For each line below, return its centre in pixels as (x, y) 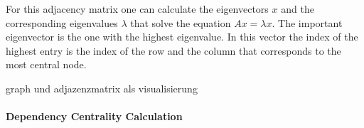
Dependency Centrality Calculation (94, 116)
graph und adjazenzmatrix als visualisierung (102, 88)
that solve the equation (181, 22)
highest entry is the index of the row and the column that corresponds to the (173, 50)
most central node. (46, 64)
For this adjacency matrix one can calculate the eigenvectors (137, 9)
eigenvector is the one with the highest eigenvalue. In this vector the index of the (182, 37)
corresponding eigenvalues (62, 22)
